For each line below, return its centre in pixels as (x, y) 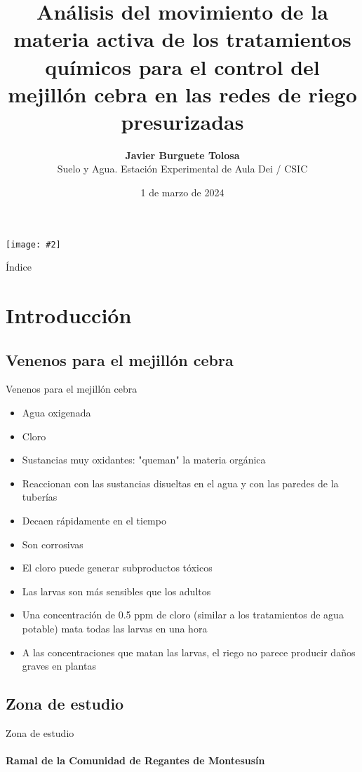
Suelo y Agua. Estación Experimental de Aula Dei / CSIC (182, 169)
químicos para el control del (182, 66)
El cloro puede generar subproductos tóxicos (117, 568)
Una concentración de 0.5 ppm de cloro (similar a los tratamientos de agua (183, 615)
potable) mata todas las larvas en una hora (115, 629)
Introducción (69, 315)
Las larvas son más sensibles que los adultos (116, 591)
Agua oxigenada (56, 413)
